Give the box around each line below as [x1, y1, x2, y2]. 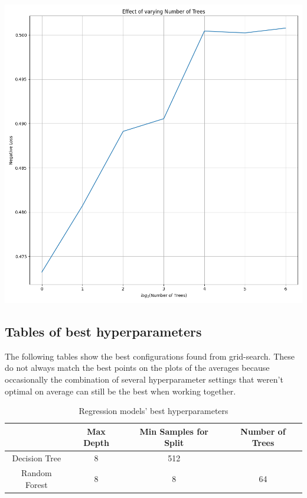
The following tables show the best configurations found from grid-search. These [5, 350, 295, 362]
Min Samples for [139, 425, 208, 437]
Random [21, 467, 52, 479]
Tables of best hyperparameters [5, 322, 202, 340]
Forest [25, 478, 48, 490]
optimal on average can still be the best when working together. [5, 384, 236, 397]
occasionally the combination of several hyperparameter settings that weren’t [5, 373, 283, 385]
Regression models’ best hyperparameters [79, 405, 228, 417]
